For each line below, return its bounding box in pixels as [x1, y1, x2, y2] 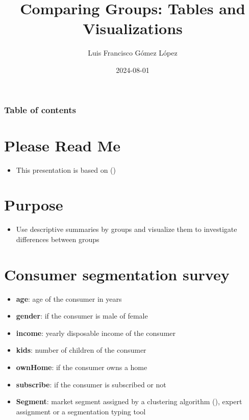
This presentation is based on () [16, 164, 116, 175]
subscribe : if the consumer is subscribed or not [16, 379, 166, 389]
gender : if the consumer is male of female [16, 310, 148, 321]
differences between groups [16, 233, 99, 244]
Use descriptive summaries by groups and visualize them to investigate [16, 224, 237, 234]
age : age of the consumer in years [16, 293, 122, 304]
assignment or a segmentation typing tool [16, 406, 146, 416]
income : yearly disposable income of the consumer [16, 327, 176, 338]
